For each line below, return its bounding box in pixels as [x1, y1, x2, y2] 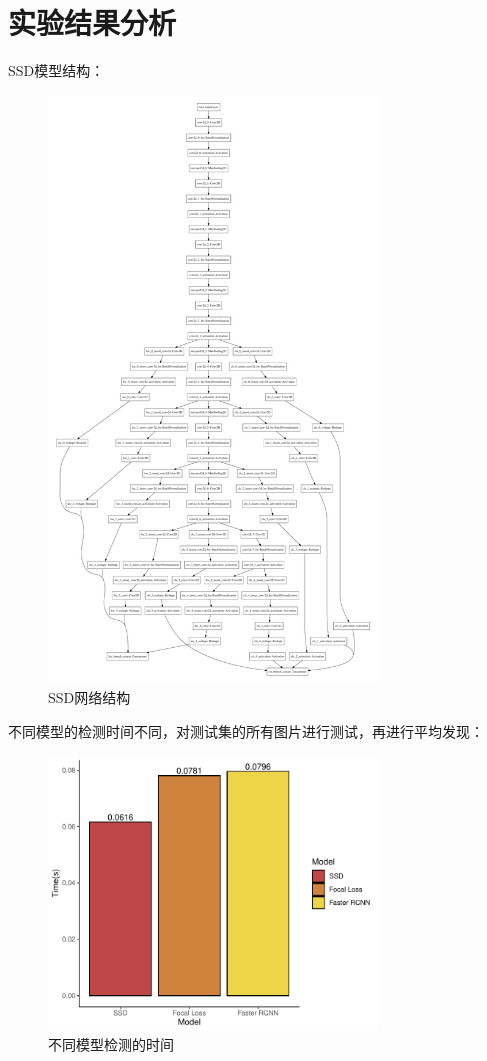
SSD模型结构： [8, 60, 105, 81]
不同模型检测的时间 [48, 1034, 174, 1055]
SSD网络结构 [48, 687, 131, 708]
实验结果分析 [8, 2, 177, 43]
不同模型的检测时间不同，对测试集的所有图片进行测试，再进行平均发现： [8, 721, 484, 742]
